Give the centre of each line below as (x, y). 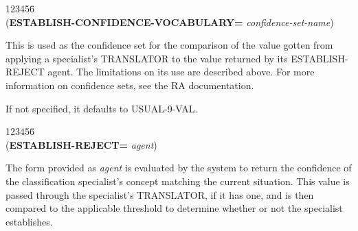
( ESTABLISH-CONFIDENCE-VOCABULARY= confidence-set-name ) (170, 22)
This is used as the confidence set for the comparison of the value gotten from (169, 45)
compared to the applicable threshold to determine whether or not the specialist (174, 208)
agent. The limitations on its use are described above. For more (181, 72)
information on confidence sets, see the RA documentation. (130, 85)
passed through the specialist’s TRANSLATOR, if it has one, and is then (160, 194)
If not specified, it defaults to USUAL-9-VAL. (102, 108)
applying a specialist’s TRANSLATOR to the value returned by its (147, 58)
